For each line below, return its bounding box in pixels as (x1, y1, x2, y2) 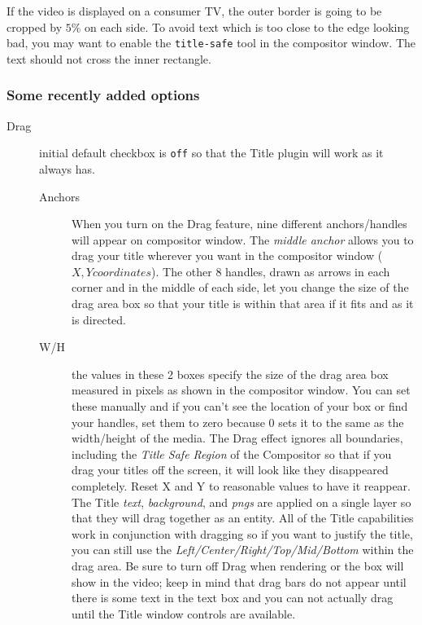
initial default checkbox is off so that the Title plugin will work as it (39, 144, 384, 161)
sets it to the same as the (278, 413, 404, 430)
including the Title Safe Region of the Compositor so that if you (72, 445, 392, 462)
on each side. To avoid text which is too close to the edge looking (85, 18, 410, 35)
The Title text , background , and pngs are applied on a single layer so (72, 493, 411, 510)
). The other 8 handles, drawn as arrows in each (151, 262, 390, 279)
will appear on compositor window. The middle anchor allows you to (72, 231, 414, 248)
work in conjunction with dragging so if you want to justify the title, (72, 525, 413, 542)
